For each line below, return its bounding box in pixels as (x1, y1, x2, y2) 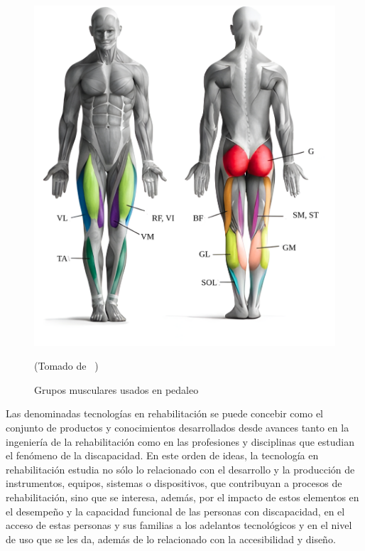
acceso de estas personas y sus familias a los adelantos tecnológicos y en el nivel (6, 518, 352, 533)
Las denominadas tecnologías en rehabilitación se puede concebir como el (6, 406, 323, 421)
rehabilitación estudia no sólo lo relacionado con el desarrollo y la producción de (6, 461, 355, 476)
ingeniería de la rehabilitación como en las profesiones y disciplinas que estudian (6, 434, 354, 449)
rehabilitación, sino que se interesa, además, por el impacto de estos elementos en (6, 490, 359, 505)
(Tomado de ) (34, 358, 99, 373)
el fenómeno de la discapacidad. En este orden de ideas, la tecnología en (6, 448, 319, 463)
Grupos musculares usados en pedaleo (34, 382, 199, 397)
